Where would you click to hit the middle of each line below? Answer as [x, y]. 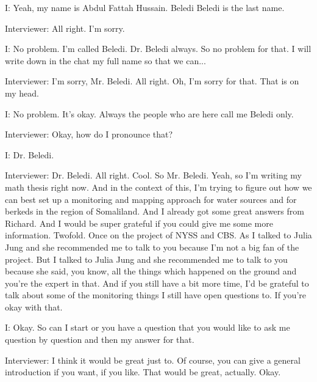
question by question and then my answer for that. [100, 340]
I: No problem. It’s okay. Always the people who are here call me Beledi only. [149, 113]
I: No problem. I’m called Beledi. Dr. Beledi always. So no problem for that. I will [158, 49]
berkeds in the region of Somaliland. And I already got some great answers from [155, 211]
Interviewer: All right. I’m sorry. [65, 28]
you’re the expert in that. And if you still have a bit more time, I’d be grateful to [157, 283]
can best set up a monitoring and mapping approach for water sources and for [151, 199]
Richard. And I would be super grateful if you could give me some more [139, 223]
